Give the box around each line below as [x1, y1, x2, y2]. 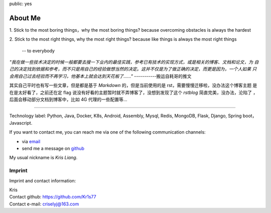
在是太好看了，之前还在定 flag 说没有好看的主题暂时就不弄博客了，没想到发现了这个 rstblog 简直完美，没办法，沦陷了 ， [9, 89, 258, 95]
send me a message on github [22, 145, 85, 151]
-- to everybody [22, 48, 55, 54]
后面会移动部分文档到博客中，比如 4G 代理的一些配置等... [9, 96, 127, 102]
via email [22, 138, 41, 144]
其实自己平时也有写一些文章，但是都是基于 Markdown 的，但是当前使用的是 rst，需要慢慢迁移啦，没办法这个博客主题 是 [9, 82, 257, 88]
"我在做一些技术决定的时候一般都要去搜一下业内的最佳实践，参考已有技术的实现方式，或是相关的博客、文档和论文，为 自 [9, 59, 259, 65]
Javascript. [9, 120, 33, 126]
